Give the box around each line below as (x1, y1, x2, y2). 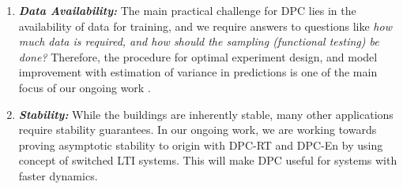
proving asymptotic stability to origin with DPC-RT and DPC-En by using (18, 136, 383, 153)
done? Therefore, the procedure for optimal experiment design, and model (18, 48, 378, 65)
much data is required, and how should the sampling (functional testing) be (18, 33, 379, 50)
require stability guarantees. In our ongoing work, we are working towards (18, 121, 377, 138)
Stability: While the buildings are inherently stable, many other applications (18, 106, 394, 122)
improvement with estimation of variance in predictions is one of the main (18, 64, 378, 80)
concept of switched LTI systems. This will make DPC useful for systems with (18, 152, 397, 169)
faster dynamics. (18, 167, 98, 183)
